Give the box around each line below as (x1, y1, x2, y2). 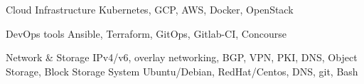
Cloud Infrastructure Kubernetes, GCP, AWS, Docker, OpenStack (6, 2, 294, 16)
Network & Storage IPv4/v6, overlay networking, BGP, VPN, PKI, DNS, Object (6, 50, 358, 65)
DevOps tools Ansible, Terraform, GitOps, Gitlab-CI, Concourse (6, 26, 287, 41)
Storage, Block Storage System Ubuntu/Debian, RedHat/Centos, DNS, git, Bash (6, 63, 358, 78)
